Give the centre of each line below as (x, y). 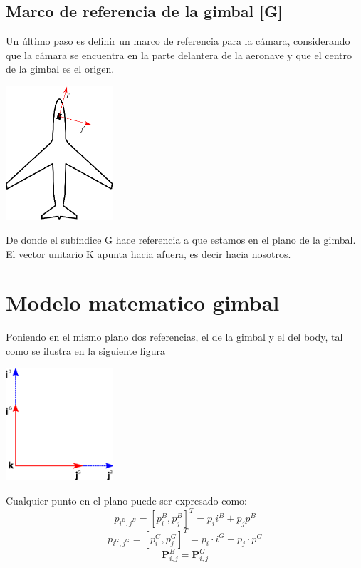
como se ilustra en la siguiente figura (85, 350)
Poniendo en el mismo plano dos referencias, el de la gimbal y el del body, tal (174, 337)
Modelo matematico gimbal (143, 303)
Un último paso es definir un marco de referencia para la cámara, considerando (178, 41)
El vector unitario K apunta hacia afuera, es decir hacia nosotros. (148, 253)
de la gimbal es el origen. (60, 69)
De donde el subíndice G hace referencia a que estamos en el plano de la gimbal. (181, 240)
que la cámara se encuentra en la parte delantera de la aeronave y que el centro (179, 55)
